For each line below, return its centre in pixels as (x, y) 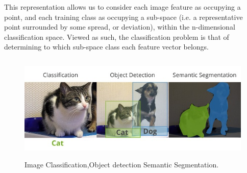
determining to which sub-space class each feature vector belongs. (107, 47)
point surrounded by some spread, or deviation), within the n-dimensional (120, 27)
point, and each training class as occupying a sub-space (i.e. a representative (123, 17)
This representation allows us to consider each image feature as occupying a (122, 7)
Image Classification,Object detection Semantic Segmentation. (122, 164)
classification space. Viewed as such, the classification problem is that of (117, 36)
